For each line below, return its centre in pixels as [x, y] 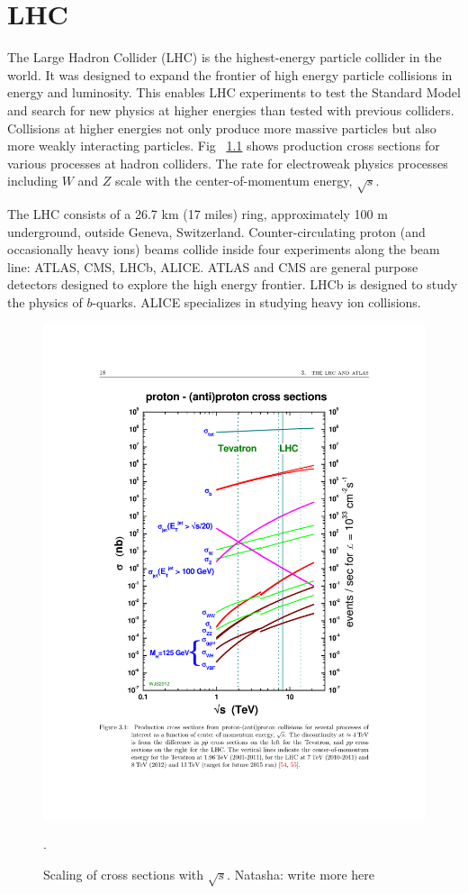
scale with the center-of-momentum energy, [234, 181]
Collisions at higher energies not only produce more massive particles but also [222, 128]
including [33, 181]
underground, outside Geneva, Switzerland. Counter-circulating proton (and [216, 231]
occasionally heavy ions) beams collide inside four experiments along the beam [224, 249]
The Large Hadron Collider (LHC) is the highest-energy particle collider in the [225, 57]
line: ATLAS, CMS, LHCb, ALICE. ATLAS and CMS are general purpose [213, 266]
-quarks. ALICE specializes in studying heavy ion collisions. [256, 302]
